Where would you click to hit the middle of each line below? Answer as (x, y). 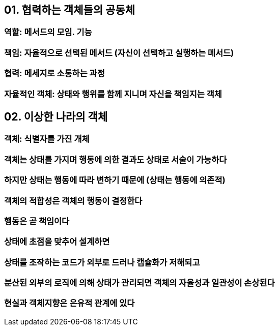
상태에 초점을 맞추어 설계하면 (57, 242)
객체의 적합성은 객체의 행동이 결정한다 (73, 201)
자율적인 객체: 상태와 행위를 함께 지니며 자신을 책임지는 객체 (113, 94)
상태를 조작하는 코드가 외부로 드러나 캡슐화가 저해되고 (102, 262)
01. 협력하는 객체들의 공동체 (70, 10)
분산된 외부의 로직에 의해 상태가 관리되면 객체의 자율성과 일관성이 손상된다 (139, 283)
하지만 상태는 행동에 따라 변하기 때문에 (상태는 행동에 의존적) (115, 180)
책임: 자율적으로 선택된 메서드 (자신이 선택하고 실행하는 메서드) (119, 53)
